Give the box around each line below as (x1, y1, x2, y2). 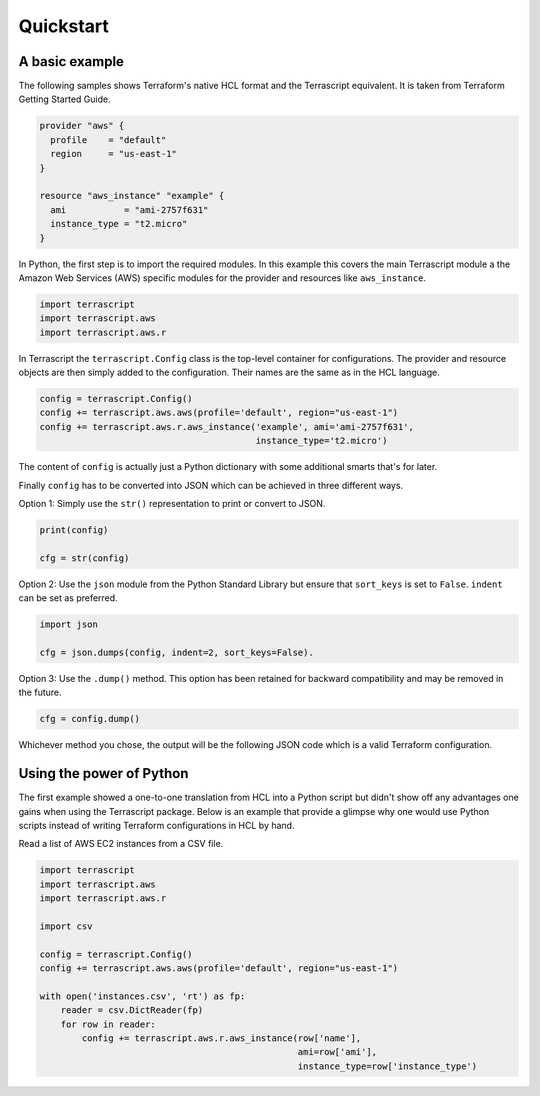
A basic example (18, 53, 125, 70)
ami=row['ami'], (297, 1046, 378, 1058)
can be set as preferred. (18, 592, 119, 604)
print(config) (39, 524, 109, 535)
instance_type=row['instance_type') (297, 1060, 478, 1072)
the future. (18, 686, 62, 699)
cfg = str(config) (39, 552, 130, 564)
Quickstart (18, 15, 110, 37)
